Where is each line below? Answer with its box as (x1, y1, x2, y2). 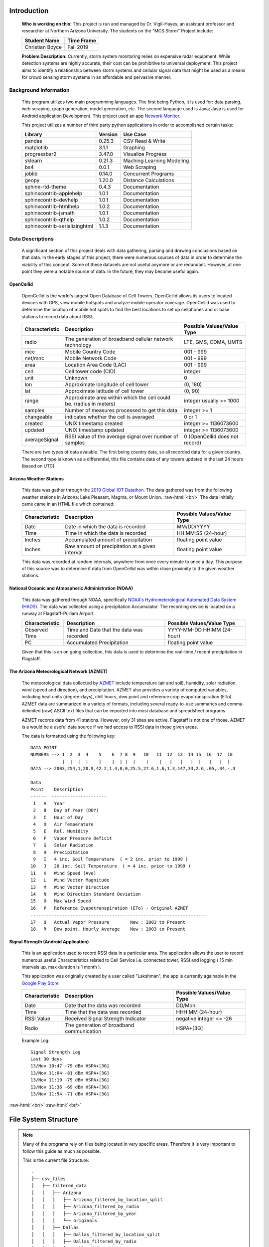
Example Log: (21, 1038, 50, 1043)
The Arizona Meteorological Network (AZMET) (9, 668, 108, 674)
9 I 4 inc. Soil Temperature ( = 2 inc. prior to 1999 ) (33, 856, 188, 862)
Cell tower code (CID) (65, 368, 116, 375)
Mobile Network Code (65, 355, 117, 362)
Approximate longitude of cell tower (65, 381, 149, 388)
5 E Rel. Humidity (33, 829, 89, 834)
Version (99, 131, 118, 138)
